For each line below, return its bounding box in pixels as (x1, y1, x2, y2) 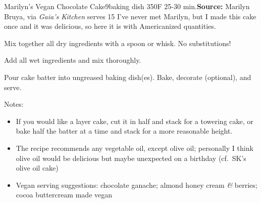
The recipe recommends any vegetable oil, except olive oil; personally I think (16, 142, 253, 153)
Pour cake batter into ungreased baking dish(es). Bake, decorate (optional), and (4, 71, 251, 82)
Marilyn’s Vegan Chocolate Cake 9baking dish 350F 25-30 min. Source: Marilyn (4, 1, 250, 11)
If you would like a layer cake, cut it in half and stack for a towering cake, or (16, 115, 253, 126)
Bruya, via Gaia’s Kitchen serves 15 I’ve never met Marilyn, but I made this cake (4, 11, 256, 21)
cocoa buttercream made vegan (16, 189, 113, 200)
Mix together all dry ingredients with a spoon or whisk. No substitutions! (4, 37, 231, 48)
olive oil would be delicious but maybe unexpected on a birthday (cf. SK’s (16, 152, 246, 163)
